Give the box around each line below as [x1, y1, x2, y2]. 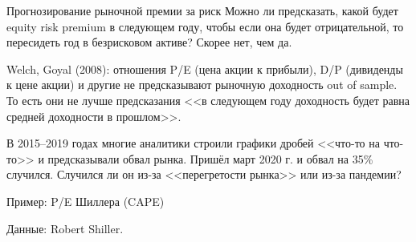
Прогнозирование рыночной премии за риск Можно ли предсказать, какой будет [6, 2, 398, 18]
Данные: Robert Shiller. [6, 220, 124, 236]
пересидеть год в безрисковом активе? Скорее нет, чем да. [6, 34, 292, 50]
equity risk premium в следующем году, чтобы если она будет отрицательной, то [6, 18, 404, 34]
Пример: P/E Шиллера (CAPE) [6, 192, 165, 209]
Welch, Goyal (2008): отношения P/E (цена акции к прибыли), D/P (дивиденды [6, 60, 403, 77]
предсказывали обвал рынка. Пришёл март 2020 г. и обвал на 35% [47, 150, 373, 167]
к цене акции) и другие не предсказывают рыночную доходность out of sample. [6, 76, 398, 93]
